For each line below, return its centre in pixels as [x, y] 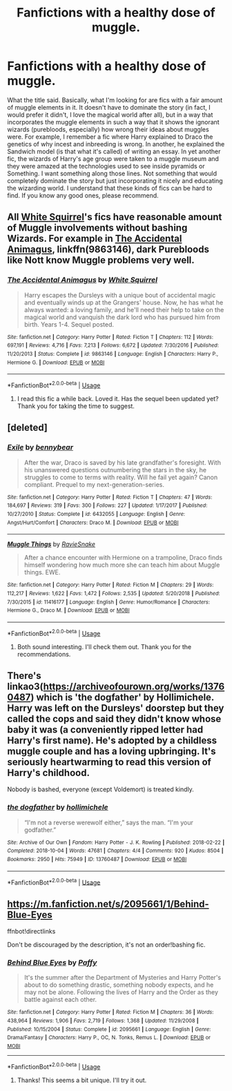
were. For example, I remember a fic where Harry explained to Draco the [110, 137]
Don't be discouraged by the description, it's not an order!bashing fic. [106, 945]
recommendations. [44, 654]
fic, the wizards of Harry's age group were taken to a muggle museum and [113, 158]
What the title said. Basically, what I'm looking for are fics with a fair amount [115, 100]
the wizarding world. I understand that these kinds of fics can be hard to [110, 188]
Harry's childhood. [48, 772]
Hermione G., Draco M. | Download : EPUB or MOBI [68, 610]
